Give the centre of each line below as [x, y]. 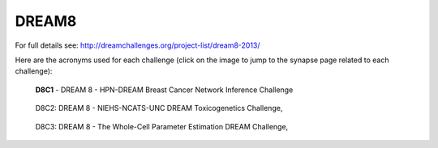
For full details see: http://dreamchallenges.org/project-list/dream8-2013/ [137, 45]
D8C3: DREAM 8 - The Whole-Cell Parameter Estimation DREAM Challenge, [162, 126]
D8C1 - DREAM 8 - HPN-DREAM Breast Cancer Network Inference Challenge [164, 90]
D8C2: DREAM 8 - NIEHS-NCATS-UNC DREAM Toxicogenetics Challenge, [159, 108]
